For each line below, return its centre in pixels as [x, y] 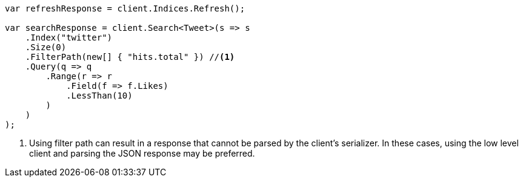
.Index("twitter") [69, 37]
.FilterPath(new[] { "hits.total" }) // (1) [130, 57]
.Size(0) [46, 47]
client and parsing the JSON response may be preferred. [142, 153]
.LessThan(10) [99, 96]
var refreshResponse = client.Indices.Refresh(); [125, 8]
